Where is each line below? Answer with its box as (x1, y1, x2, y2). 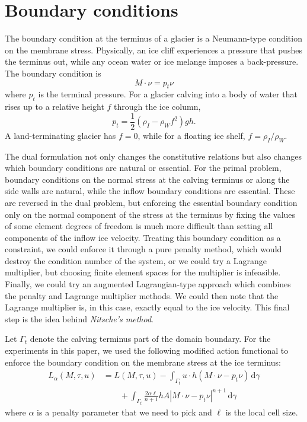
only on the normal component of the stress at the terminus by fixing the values (5, 208, 296, 220)
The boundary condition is (5, 66, 101, 79)
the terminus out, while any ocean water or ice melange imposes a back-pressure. (5, 55, 299, 68)
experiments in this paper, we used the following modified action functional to (5, 344, 289, 357)
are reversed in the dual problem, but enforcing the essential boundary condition (5, 196, 298, 208)
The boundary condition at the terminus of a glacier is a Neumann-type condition (5, 32, 302, 45)
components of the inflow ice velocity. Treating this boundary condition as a (5, 231, 281, 243)
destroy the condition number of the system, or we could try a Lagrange (5, 254, 267, 266)
